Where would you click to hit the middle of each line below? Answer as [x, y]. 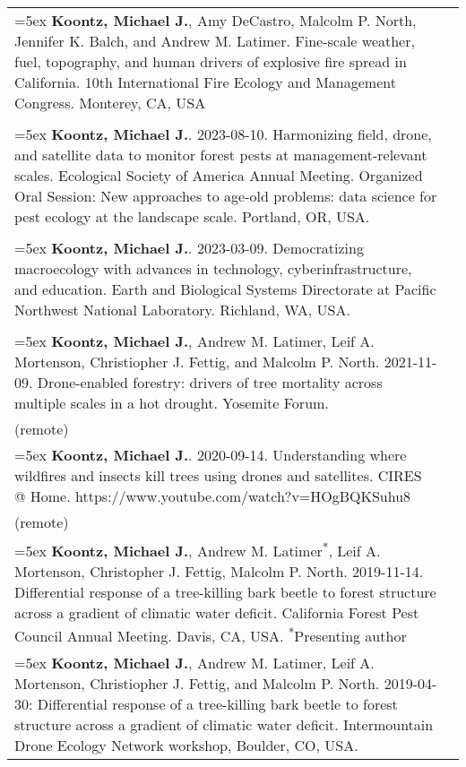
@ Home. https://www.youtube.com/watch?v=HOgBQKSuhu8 [213, 496]
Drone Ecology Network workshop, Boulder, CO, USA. [186, 745]
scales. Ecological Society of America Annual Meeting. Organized [219, 175]
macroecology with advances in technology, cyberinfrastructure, [213, 268]
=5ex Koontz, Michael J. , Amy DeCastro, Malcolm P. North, [216, 20]
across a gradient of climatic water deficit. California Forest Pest [217, 613]
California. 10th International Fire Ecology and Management [205, 82]
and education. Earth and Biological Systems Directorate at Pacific [225, 289]
